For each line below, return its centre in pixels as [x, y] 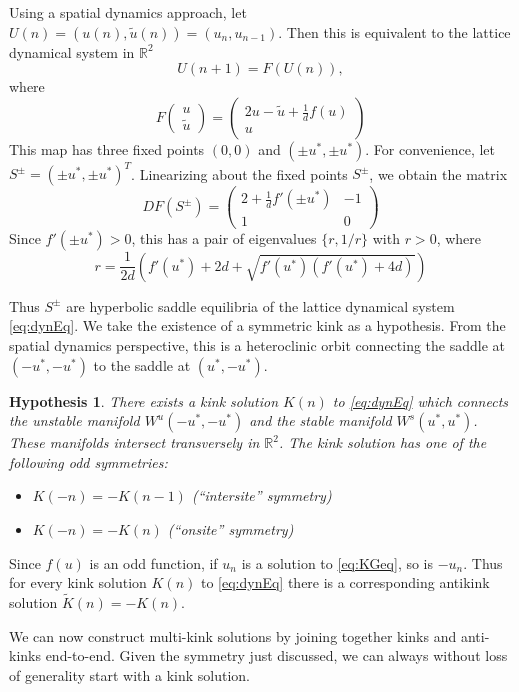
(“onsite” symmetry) [230, 529]
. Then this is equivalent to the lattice [394, 31]
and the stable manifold [320, 420]
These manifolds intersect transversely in [134, 442]
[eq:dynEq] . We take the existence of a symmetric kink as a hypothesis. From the [257, 325]
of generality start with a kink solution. [129, 674]
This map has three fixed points [107, 148]
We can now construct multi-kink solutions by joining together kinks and [233, 635]
